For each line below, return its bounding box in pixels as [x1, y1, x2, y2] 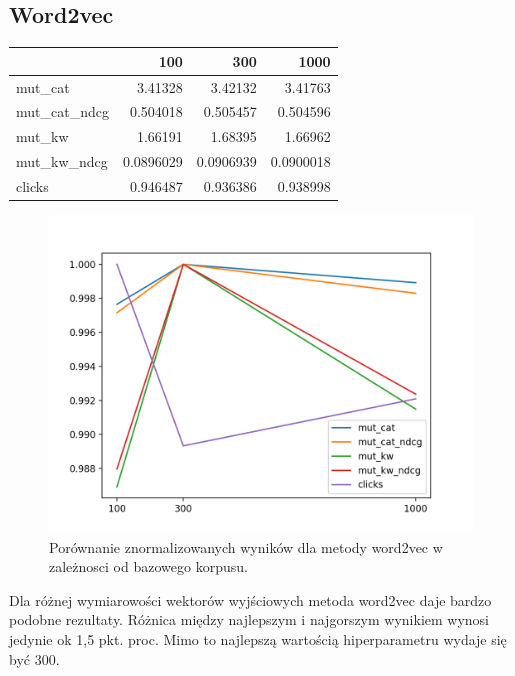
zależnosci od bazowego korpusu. [49, 556, 248, 577]
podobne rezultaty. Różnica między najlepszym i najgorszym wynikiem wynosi [9, 609, 490, 630]
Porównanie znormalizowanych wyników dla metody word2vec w [49, 536, 443, 557]
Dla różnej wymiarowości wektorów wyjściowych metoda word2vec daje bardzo [9, 589, 492, 610]
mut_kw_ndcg [16, 151, 108, 172]
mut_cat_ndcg [16, 101, 109, 122]
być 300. [9, 648, 60, 669]
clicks [16, 175, 49, 196]
